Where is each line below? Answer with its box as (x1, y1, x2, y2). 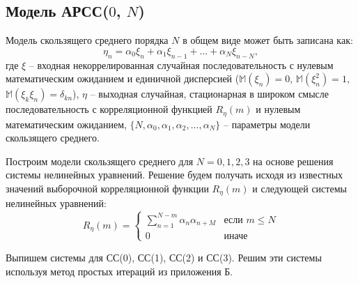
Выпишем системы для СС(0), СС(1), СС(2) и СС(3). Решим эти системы (6, 250, 322, 264)
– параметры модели (223, 116, 311, 131)
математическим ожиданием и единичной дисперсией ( (6, 71, 240, 86)
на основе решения (253, 153, 334, 168)
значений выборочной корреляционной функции (6, 181, 209, 196)
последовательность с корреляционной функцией (6, 102, 212, 116)
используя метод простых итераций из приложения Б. (6, 263, 233, 278)
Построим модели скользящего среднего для (6, 153, 194, 168)
